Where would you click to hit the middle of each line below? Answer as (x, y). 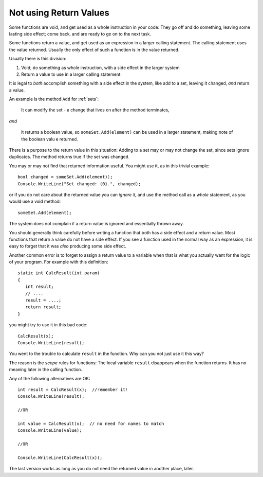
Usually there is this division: (38, 59)
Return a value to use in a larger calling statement (71, 74)
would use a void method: (35, 201)
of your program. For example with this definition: (58, 262)
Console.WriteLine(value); (50, 431)
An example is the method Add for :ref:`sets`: (54, 99)
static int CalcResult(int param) (59, 273)
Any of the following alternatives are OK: (49, 378)
